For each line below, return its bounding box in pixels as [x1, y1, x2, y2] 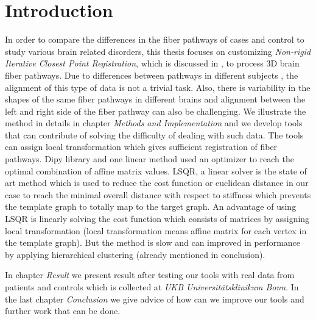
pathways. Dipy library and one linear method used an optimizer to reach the [5, 152, 295, 165]
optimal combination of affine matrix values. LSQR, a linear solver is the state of [5, 164, 307, 177]
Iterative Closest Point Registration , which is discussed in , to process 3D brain [5, 57, 300, 70]
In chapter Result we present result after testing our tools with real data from [5, 268, 295, 281]
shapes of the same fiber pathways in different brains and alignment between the [5, 93, 306, 106]
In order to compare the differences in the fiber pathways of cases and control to [5, 33, 304, 46]
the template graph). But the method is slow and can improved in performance [5, 236, 301, 249]
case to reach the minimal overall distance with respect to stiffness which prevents [5, 188, 311, 201]
